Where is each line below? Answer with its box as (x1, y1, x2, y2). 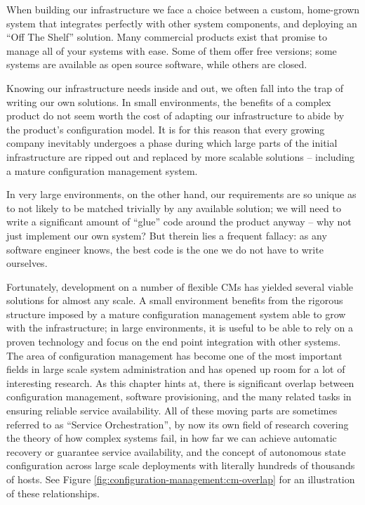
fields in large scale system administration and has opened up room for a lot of (6, 362, 345, 376)
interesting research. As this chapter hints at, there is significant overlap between (6, 375, 354, 390)
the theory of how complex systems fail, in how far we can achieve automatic (6, 431, 337, 445)
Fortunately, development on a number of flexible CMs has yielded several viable (6, 279, 354, 294)
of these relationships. (6, 485, 100, 500)
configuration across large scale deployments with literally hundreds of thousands (6, 458, 355, 473)
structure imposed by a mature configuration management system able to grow (6, 306, 346, 321)
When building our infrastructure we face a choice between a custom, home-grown (6, 2, 360, 16)
